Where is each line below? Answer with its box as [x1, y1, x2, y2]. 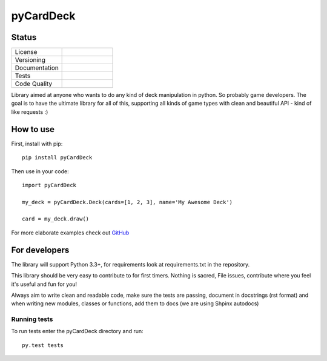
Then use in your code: [11, 167, 69, 175]
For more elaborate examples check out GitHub [11, 229, 130, 236]
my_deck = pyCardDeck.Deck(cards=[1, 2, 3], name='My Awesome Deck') [22, 199, 233, 205]
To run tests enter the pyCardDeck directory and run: [11, 328, 144, 335]
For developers [11, 245, 70, 255]
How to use [11, 124, 54, 134]
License [15, 48, 38, 56]
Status [11, 32, 37, 42]
